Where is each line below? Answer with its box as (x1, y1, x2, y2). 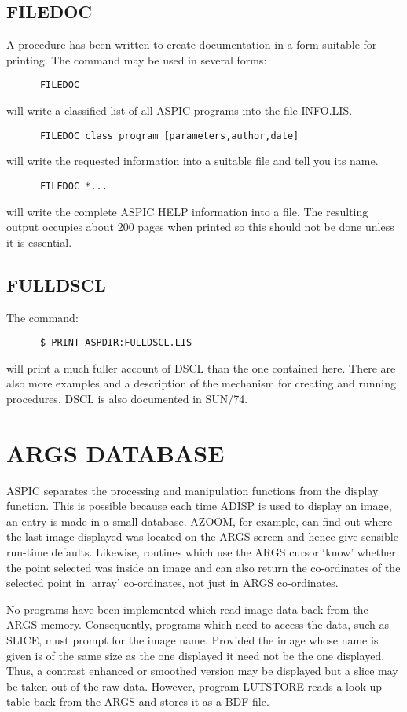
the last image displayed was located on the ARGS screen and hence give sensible (6, 528, 398, 545)
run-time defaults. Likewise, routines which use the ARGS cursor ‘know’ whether (6, 544, 396, 560)
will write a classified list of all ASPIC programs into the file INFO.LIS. (6, 102, 353, 119)
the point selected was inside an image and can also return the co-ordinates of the (6, 559, 401, 575)
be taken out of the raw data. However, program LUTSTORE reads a (6, 677, 343, 694)
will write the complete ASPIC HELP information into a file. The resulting (6, 203, 368, 219)
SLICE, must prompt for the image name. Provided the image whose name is (6, 632, 379, 648)
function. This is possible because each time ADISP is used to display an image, (6, 497, 392, 514)
